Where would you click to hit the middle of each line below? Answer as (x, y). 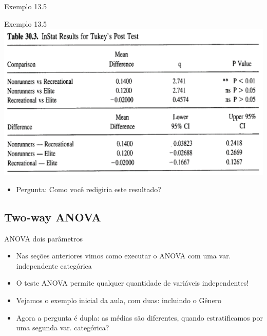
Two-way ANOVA (53, 217)
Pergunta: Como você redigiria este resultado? (89, 189)
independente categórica (54, 265)
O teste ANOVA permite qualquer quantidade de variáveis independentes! (132, 283)
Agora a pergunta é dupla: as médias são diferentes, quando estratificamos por (139, 317)
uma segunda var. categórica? (63, 328)
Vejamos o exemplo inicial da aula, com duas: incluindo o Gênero (119, 300)
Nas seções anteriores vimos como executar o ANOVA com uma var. (123, 256)
